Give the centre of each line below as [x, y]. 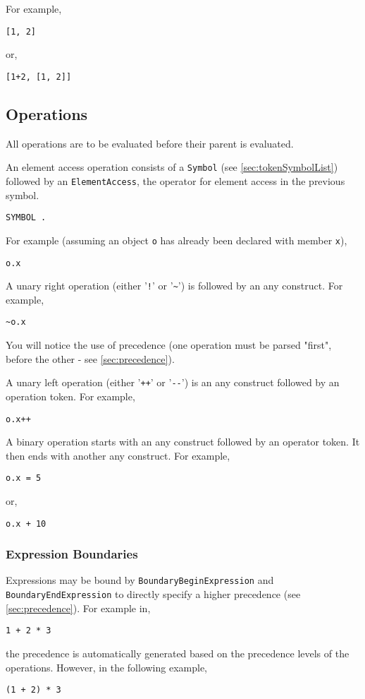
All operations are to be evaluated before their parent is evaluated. [150, 143]
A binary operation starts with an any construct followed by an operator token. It [183, 442]
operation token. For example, [70, 396]
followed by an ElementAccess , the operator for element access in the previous [175, 180]
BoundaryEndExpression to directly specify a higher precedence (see [153, 594]
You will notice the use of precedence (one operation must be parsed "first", [169, 345]
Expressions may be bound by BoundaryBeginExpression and [140, 580]
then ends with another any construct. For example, [118, 455]
